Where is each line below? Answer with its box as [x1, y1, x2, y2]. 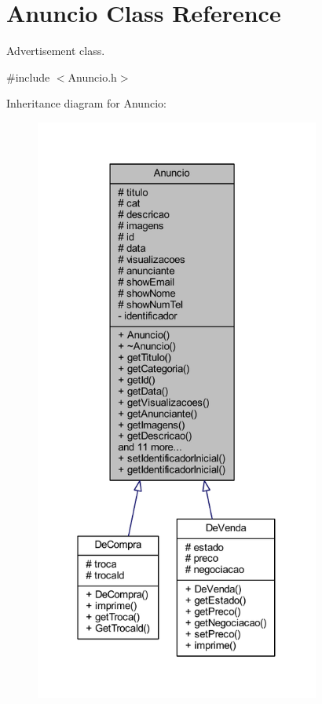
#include [6, 68, 50, 85]
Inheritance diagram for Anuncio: [6, 95, 166, 111]
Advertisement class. [6, 42, 105, 59]
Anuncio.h [68, 68, 117, 85]
